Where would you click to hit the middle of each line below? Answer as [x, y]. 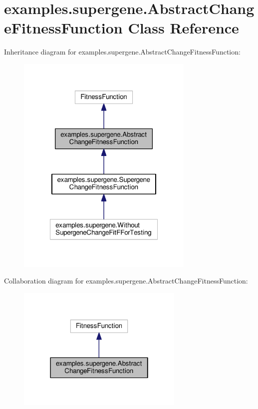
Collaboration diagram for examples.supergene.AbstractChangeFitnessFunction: [126, 281]
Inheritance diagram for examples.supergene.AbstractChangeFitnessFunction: [122, 52]
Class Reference [183, 28]
